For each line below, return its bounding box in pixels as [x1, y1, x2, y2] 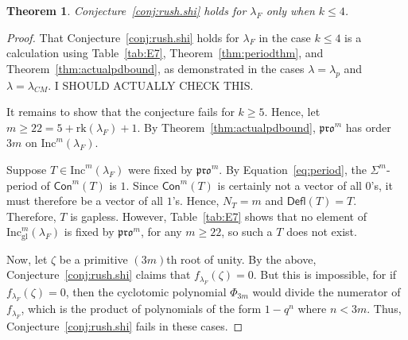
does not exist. [286, 223, 357, 240]
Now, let [6, 250, 48, 267]
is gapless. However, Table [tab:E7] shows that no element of [70, 207, 367, 224]
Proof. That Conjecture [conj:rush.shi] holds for [6, 29, 239, 45]
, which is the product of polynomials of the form [21, 300, 262, 317]
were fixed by [128, 160, 192, 177]
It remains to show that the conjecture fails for [6, 103, 235, 120]
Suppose [6, 160, 47, 177]
